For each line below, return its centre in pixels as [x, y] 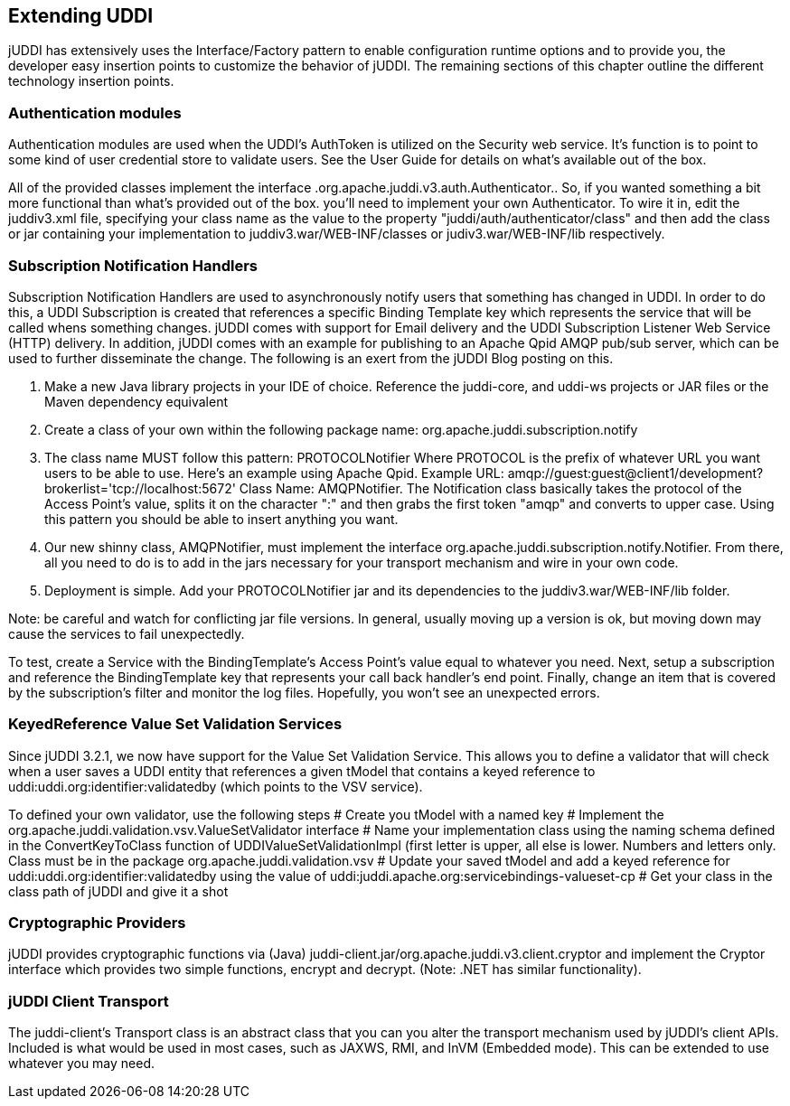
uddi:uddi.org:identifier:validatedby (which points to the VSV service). [216, 786]
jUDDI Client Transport [89, 1001]
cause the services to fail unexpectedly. [127, 633]
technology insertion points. [91, 81]
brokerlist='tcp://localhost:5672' [140, 488]
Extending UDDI [81, 16]
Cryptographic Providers [97, 923]
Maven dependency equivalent [136, 401]
